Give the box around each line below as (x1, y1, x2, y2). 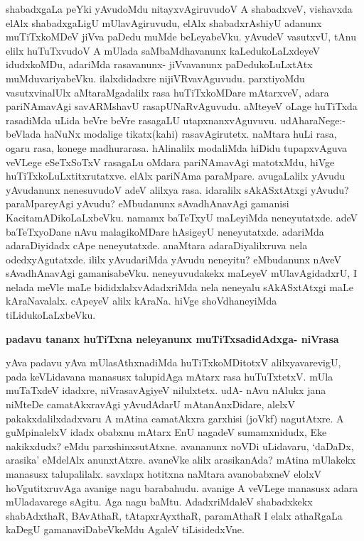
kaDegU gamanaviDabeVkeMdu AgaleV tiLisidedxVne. (6, 522, 245, 537)
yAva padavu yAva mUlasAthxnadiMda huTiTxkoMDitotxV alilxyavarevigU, (6, 355, 341, 370)
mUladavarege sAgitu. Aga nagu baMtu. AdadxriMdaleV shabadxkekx (6, 494, 313, 509)
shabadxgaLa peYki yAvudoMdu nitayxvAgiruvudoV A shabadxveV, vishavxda (6, 1, 353, 16)
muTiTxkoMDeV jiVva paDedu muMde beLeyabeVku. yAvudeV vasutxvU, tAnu (6, 29, 357, 44)
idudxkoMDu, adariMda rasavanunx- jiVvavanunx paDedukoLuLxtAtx (6, 57, 313, 72)
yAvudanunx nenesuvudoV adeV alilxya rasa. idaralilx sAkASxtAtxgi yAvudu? (6, 182, 349, 197)
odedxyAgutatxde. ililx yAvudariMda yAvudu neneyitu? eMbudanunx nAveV (6, 251, 341, 266)
